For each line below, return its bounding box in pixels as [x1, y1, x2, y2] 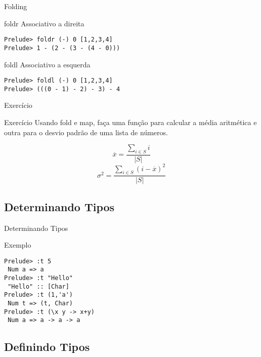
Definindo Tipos [4, 339, 90, 354]
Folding [4, 1, 27, 11]
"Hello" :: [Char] [8, 283, 69, 290]
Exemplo [4, 240, 31, 250]
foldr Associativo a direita [4, 18, 84, 28]
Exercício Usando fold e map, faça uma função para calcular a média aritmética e [4, 117, 257, 127]
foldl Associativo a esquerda [4, 59, 91, 69]
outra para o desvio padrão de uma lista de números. [4, 127, 168, 137]
